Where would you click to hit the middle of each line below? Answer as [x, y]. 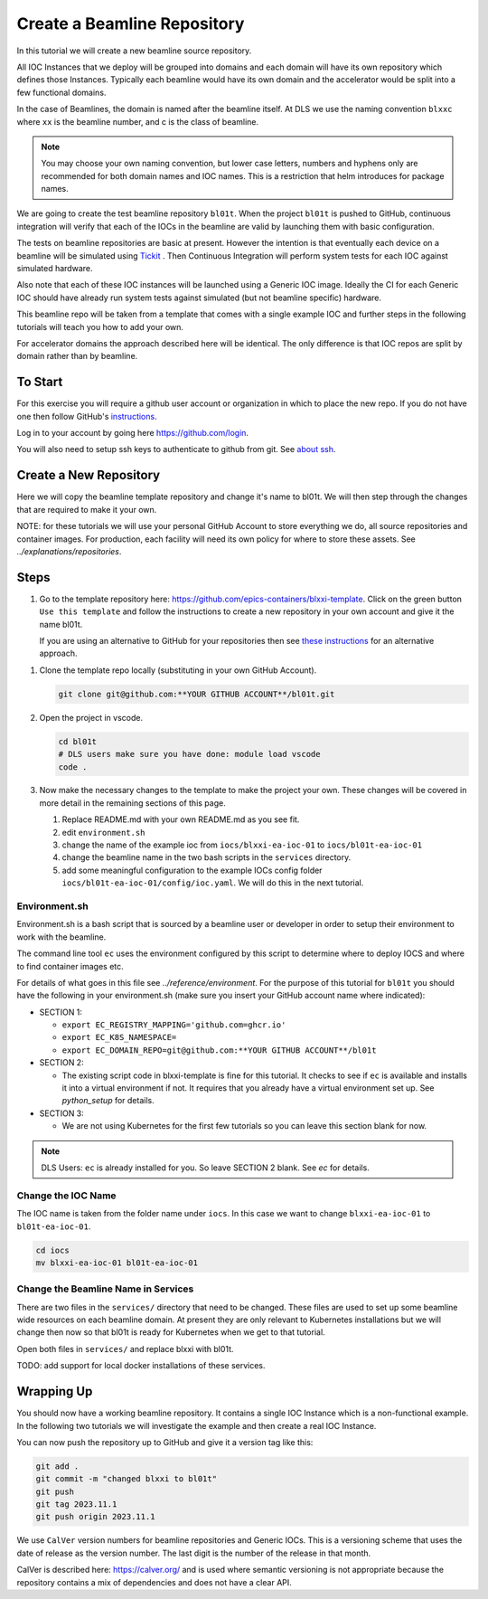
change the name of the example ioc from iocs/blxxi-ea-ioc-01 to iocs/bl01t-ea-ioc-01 [242, 845]
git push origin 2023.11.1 [95, 1517]
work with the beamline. [61, 937]
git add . [57, 1466]
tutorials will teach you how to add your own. [100, 326]
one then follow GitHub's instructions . [87, 416]
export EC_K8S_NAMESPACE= [119, 1037]
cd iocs [52, 1250]
